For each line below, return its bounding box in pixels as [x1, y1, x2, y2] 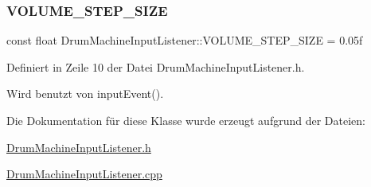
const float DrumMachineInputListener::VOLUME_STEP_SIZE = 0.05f [6, 32, 363, 49]
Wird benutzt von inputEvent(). [6, 85, 164, 102]
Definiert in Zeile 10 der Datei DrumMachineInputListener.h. [6, 58, 305, 75]
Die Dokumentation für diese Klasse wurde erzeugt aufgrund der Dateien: [6, 112, 365, 128]
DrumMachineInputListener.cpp [6, 166, 162, 182]
